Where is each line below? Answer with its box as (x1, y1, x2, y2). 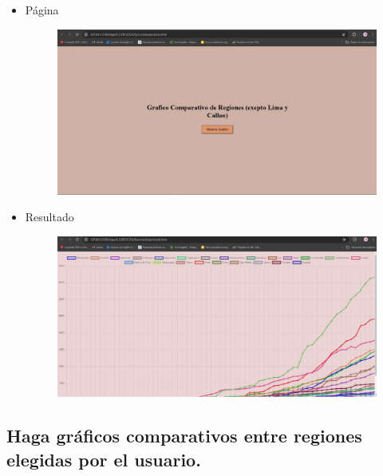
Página (25, 2, 59, 18)
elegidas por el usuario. (6, 446, 201, 471)
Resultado (25, 208, 74, 225)
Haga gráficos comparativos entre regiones (6, 423, 362, 448)
